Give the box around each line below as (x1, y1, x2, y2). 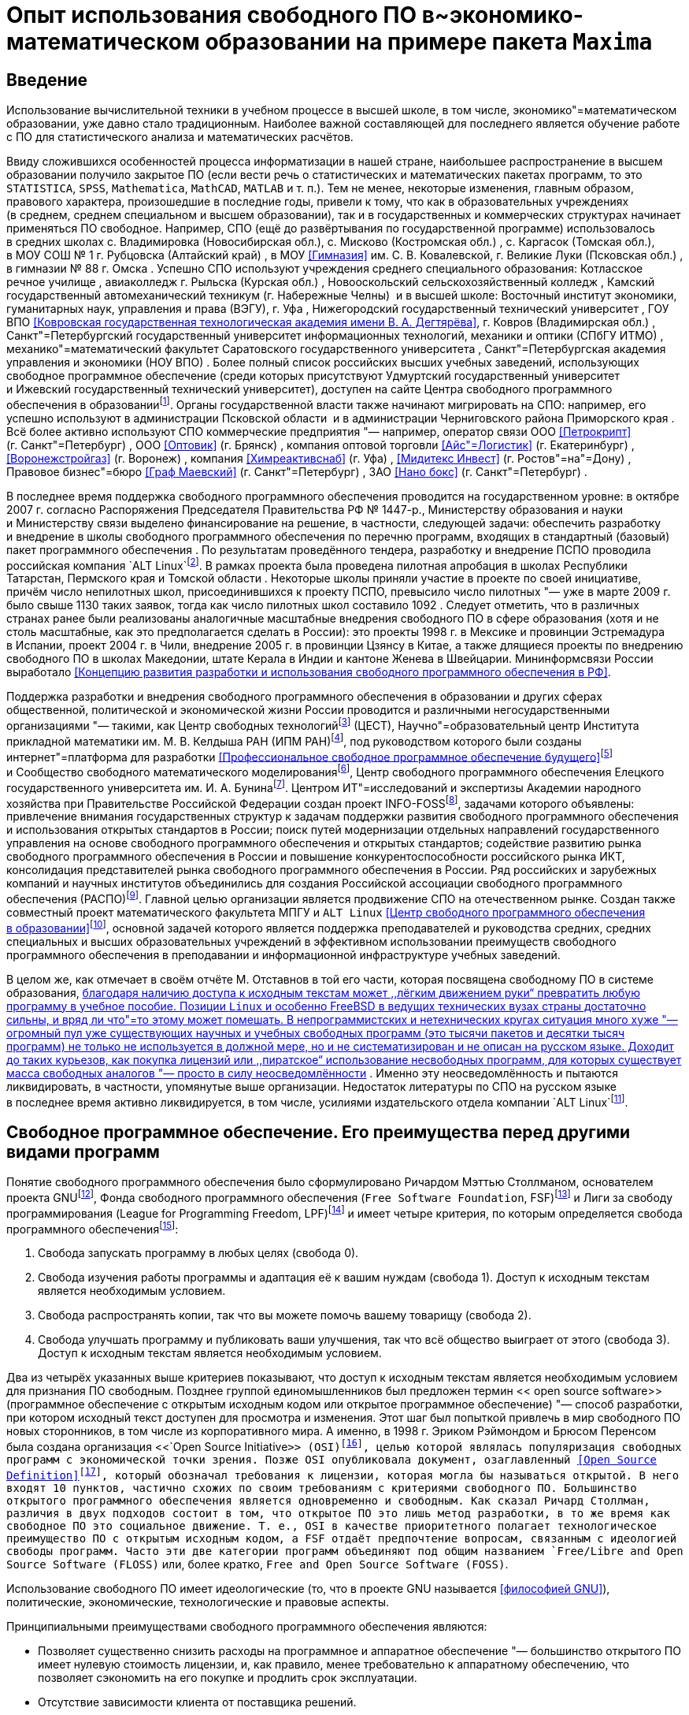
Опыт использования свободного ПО (6, 2, 417, 28)
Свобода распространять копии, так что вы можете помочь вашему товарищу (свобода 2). (38, 1308, 532, 1323)
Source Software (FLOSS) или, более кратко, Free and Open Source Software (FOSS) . (6, 1557, 509, 1571)
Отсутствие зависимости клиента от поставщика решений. (38, 1695, 357, 1709)
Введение (6, 69, 88, 90)
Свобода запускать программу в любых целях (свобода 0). (38, 1246, 359, 1260)
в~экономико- (421, 2, 583, 28)
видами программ (6, 1141, 160, 1162)
